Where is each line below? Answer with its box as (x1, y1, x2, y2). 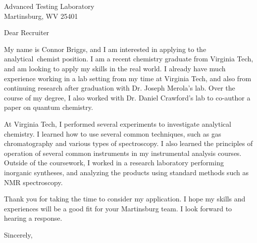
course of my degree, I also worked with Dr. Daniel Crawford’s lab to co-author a (4, 92, 251, 102)
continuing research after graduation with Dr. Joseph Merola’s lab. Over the (4, 83, 235, 93)
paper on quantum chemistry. (4, 102, 93, 112)
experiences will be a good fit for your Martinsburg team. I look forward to (4, 203, 232, 213)
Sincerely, (4, 229, 33, 240)
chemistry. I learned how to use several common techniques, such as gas (4, 128, 221, 139)
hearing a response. (4, 213, 62, 223)
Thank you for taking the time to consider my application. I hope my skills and (4, 194, 246, 204)
